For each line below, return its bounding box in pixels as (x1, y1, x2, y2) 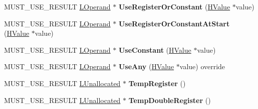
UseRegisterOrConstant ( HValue (118, 1, 230, 11)
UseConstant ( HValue (118, 44, 191, 55)
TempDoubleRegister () (128, 95, 211, 105)
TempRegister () (128, 78, 186, 88)
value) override (179, 61, 225, 72)
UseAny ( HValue (118, 61, 174, 72)
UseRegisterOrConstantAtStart (118, 18, 230, 28)
